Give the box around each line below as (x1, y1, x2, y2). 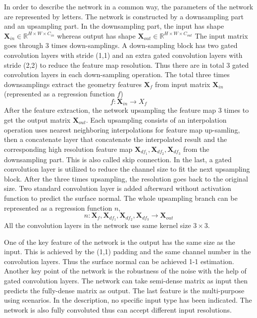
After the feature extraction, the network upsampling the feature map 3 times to (4, 105, 249, 115)
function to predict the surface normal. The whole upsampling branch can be (4, 193, 238, 203)
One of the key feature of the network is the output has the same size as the (4, 236, 235, 247)
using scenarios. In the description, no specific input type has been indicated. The (4, 295, 252, 305)
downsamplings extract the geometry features (4, 79, 142, 89)
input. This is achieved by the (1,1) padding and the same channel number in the (4, 246, 251, 257)
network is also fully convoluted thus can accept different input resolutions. (4, 304, 232, 315)
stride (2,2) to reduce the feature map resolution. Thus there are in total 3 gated (4, 59, 249, 70)
